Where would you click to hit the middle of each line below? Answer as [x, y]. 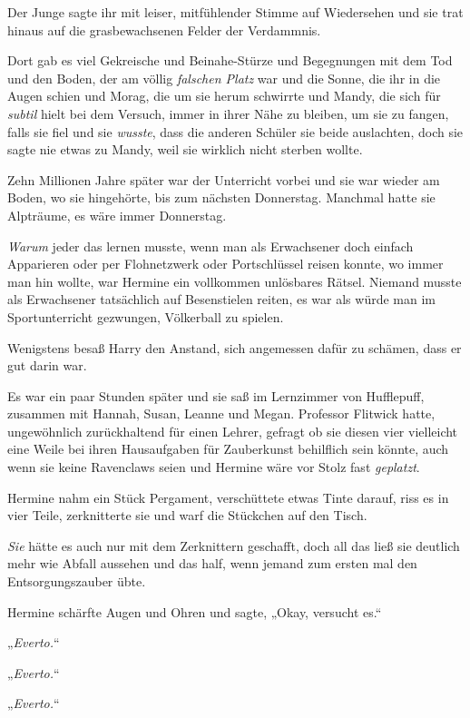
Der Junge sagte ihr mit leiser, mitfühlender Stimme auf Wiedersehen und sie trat [235, 12]
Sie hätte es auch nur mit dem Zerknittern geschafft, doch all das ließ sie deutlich [234, 545]
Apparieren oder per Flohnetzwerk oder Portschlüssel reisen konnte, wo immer [225, 264]
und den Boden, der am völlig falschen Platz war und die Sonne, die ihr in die [224, 78]
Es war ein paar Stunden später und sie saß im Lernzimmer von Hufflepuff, [216, 395]
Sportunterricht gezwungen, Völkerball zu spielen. [146, 316]
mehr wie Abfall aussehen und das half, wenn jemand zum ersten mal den [212, 563]
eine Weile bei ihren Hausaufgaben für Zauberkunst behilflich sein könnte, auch [228, 449]
